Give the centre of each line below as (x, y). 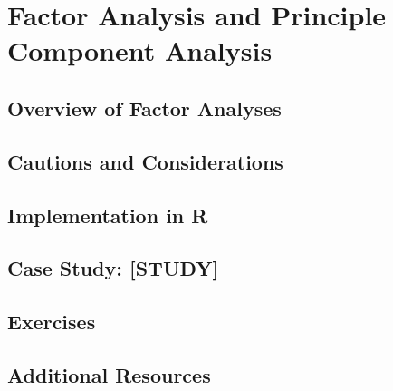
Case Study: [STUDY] (113, 268)
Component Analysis (140, 50)
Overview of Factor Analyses (144, 108)
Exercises (52, 322)
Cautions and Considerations (145, 161)
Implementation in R (108, 215)
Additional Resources (109, 374)
